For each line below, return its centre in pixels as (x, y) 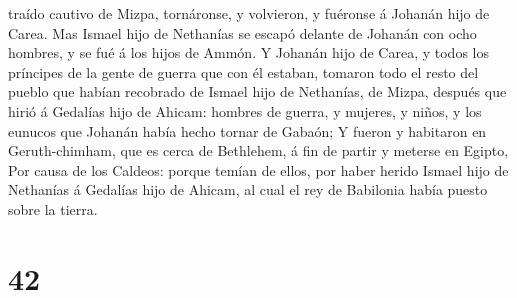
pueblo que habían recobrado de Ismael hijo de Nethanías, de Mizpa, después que (257, 91)
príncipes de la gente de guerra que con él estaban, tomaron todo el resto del (243, 71)
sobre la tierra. (53, 208)
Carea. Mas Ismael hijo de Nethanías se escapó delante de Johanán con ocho (242, 32)
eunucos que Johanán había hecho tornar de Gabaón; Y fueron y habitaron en (247, 130)
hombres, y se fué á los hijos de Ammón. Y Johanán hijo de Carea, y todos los (248, 52)
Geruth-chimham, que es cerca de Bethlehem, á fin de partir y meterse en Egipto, (258, 150)
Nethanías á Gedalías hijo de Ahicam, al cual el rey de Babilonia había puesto (248, 189)
